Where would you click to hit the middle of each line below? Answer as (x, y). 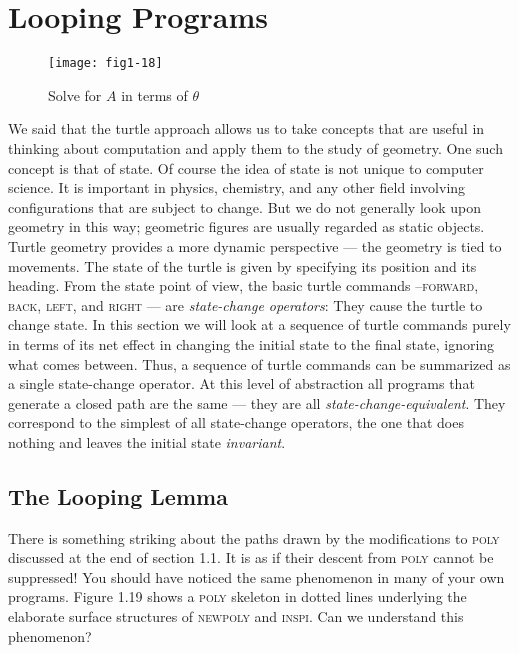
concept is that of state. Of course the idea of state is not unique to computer (246, 167)
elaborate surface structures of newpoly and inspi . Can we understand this (236, 616)
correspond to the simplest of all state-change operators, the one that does (236, 422)
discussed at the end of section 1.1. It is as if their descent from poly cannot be (251, 557)
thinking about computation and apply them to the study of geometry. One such (255, 147)
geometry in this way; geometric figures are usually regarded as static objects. (246, 226)
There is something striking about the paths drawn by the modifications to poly (254, 537)
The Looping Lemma (118, 495)
